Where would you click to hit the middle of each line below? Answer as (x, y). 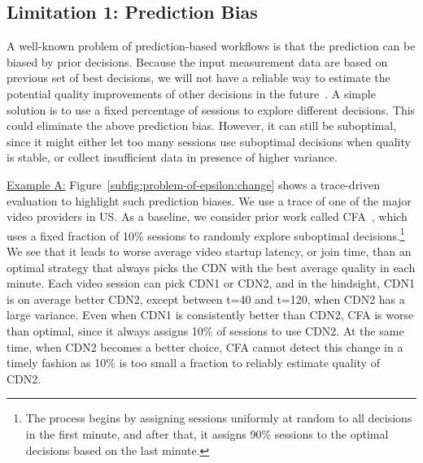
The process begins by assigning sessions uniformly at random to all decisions (219, 418)
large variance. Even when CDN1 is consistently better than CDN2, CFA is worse (210, 315)
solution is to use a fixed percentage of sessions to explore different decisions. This (211, 109)
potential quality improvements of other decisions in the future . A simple (191, 93)
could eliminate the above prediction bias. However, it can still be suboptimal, (202, 125)
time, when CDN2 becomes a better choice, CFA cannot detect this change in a (205, 346)
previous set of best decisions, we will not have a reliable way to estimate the (198, 78)
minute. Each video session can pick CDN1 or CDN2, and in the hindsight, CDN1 (211, 283)
